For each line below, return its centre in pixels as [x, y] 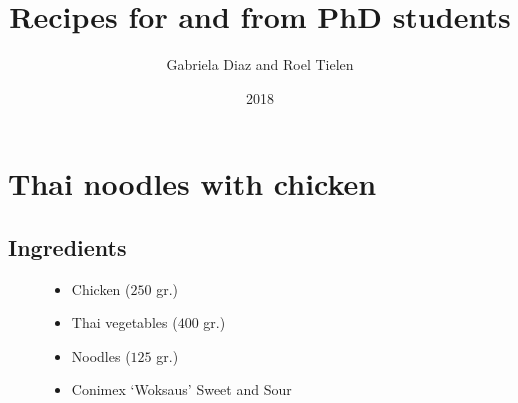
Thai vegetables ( [124, 322]
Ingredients [67, 246]
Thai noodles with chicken [192, 183]
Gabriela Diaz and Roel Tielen [260, 64]
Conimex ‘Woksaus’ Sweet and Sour [181, 389]
